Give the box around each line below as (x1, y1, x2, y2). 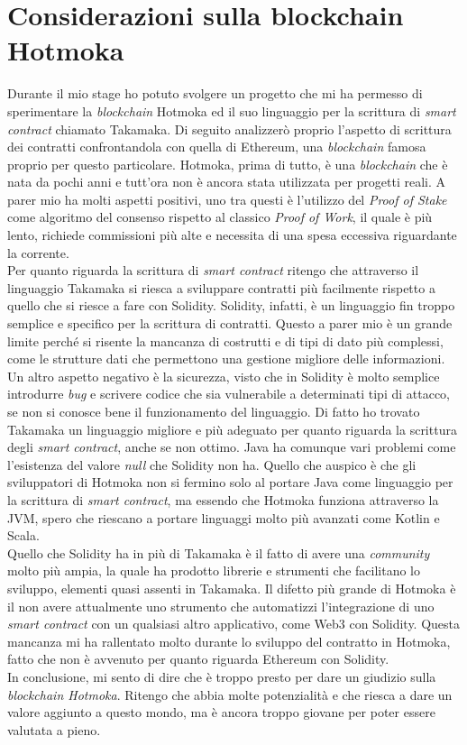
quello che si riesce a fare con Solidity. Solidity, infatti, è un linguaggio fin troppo (7, 296, 455, 315)
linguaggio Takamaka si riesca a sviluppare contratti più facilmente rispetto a (7, 278, 435, 297)
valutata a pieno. (7, 720, 101, 739)
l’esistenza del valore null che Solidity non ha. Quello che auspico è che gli (7, 455, 417, 474)
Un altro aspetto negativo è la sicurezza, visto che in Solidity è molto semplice (7, 366, 440, 385)
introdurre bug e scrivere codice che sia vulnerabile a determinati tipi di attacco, (7, 384, 451, 403)
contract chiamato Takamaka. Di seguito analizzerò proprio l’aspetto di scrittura (7, 119, 452, 138)
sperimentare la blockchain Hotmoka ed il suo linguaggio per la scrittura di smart (7, 101, 456, 120)
